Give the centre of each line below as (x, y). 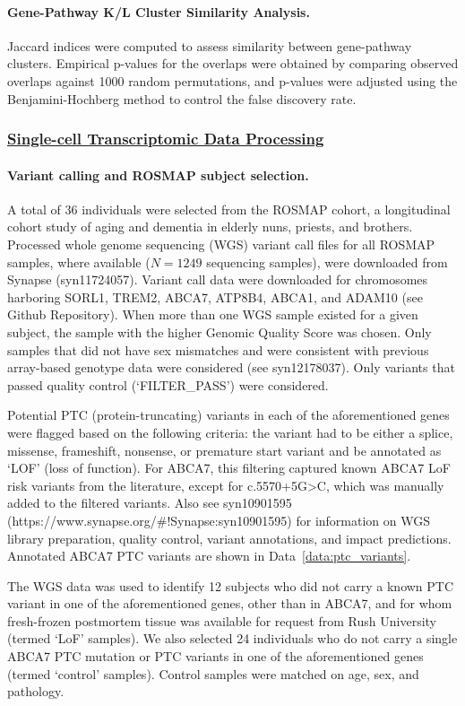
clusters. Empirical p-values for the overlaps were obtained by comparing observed (233, 63)
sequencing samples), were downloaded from (327, 261)
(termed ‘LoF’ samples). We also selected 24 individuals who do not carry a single (232, 638)
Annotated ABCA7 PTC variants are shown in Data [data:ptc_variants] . (209, 556)
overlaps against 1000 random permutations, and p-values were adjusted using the (232, 80)
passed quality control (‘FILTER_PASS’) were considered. (168, 384)
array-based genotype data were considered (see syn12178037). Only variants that (231, 367)
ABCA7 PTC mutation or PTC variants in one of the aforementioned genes (215, 656)
